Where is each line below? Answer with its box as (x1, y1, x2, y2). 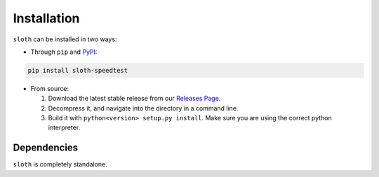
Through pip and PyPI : (30, 48, 98, 56)
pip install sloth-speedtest (27, 66, 128, 74)
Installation (13, 10, 80, 26)
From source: (30, 84, 69, 92)
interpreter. (48, 123, 81, 132)
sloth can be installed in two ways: (13, 35, 117, 43)
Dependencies (13, 142, 79, 154)
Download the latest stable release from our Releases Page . (48, 94, 221, 103)
